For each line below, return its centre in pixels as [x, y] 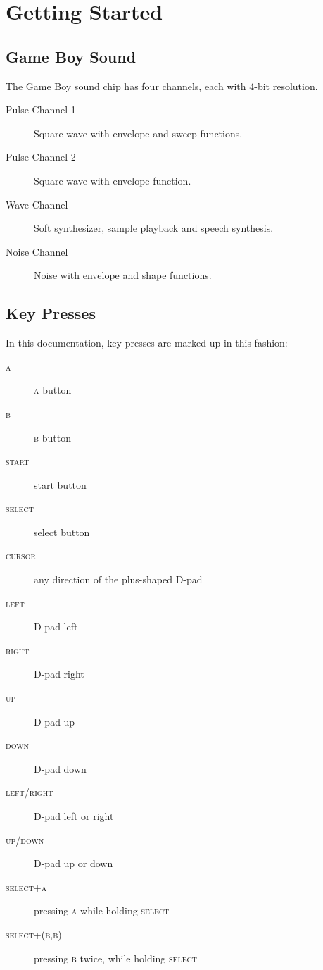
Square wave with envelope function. [113, 180]
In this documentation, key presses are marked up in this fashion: [147, 343]
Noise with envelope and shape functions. [123, 275]
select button [62, 531]
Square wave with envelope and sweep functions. [138, 133]
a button [53, 390]
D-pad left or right [74, 816]
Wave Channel [37, 204]
